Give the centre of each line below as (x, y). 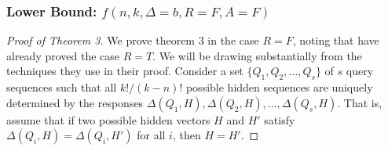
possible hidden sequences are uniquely (279, 87)
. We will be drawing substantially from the (257, 55)
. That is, (360, 102)
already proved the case (63, 55)
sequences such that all (62, 87)
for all (151, 135)
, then (187, 135)
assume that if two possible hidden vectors (108, 119)
